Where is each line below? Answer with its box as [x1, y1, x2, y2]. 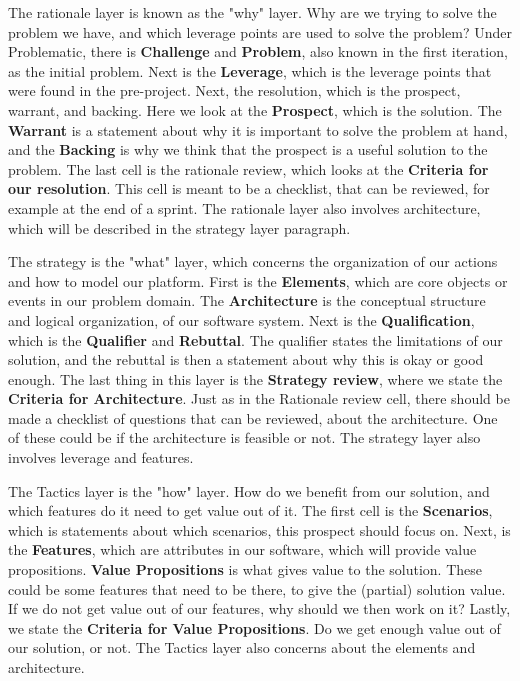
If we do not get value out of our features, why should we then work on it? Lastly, [8, 598, 511, 619]
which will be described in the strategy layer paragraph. [8, 217, 351, 238]
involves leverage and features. [8, 447, 194, 468]
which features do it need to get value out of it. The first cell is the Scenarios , [8, 500, 493, 521]
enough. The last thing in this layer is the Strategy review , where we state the [8, 368, 503, 389]
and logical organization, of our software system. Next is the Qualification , [8, 309, 475, 330]
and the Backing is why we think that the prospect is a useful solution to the [8, 139, 488, 160]
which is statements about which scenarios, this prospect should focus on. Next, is [8, 519, 511, 540]
